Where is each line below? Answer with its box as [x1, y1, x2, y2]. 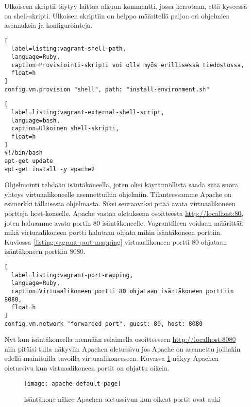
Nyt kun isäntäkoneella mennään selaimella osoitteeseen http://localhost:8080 [4, 334, 236, 344]
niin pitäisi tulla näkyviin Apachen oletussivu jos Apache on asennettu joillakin [4, 343, 241, 354]
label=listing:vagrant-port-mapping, [11, 271, 133, 279]
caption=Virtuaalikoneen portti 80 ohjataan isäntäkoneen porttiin [11, 288, 234, 295]
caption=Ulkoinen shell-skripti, [11, 125, 119, 132]
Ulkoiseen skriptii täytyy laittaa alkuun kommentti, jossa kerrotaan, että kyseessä [4, 1, 247, 11]
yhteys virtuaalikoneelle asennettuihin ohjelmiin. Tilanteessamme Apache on [4, 189, 232, 199]
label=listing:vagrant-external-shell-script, [11, 109, 165, 116]
